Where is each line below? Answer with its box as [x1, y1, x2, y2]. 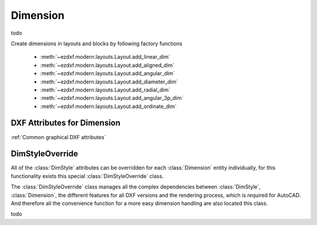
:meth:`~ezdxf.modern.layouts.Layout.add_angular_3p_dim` [40, 95, 184, 102]
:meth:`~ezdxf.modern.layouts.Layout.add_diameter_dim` [40, 78, 178, 85]
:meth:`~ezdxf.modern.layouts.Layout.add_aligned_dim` [40, 62, 175, 69]
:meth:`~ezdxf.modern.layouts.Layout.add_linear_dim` [40, 53, 170, 61]
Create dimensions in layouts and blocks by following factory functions [11, 40, 183, 47]
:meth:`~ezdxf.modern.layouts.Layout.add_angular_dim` [40, 70, 176, 77]
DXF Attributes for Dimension [11, 118, 120, 128]
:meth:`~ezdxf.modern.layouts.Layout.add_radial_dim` [40, 86, 170, 93]
